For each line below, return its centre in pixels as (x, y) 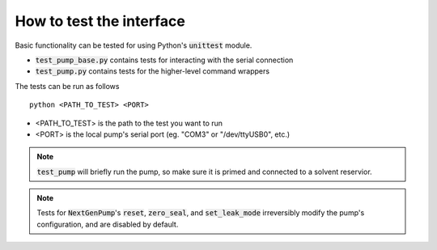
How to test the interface (100, 21)
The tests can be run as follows (67, 86)
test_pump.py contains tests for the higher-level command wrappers (153, 71)
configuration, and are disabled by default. (108, 224)
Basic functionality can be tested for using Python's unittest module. (134, 45)
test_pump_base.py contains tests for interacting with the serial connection (164, 60)
